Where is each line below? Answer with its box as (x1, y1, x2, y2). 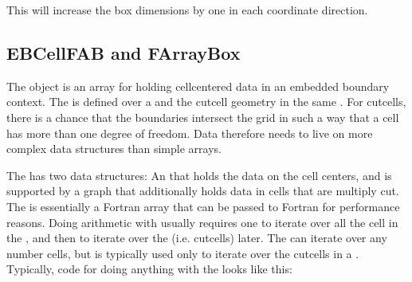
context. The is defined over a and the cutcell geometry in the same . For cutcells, (6, 93, 406, 110)
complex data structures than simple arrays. (6, 140, 222, 157)
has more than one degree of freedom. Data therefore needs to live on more (6, 124, 373, 141)
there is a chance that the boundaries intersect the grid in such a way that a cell (6, 108, 399, 125)
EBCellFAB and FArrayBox (6, 40, 241, 65)
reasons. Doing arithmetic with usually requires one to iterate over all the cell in (6, 213, 398, 230)
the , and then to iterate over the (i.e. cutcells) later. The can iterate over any (6, 229, 387, 246)
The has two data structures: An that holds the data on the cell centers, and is (6, 166, 392, 183)
